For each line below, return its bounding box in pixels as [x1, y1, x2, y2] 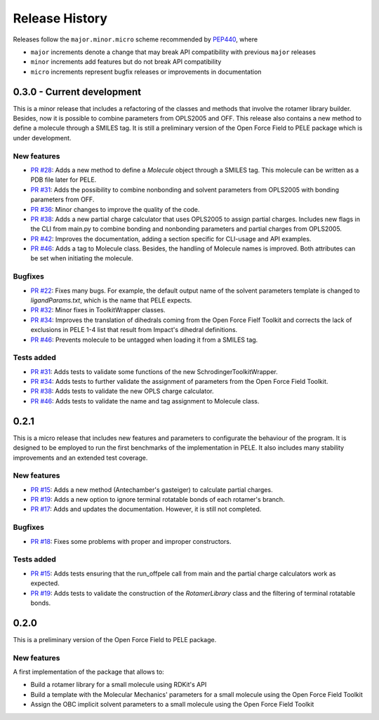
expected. [30, 579, 60, 587]
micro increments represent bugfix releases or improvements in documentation [30, 67, 262, 76]
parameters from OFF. [30, 195, 95, 204]
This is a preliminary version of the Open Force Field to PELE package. [13, 635, 217, 644]
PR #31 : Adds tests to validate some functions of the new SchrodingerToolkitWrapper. [30, 367, 279, 375]
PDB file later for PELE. [30, 175, 97, 184]
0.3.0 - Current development [13, 86, 142, 98]
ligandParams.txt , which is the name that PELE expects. [30, 295, 192, 305]
